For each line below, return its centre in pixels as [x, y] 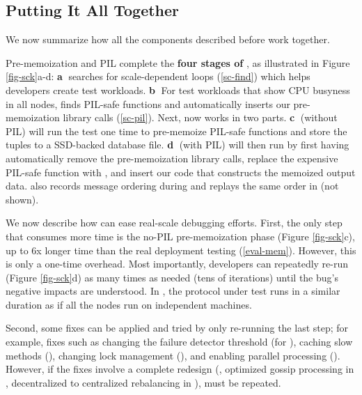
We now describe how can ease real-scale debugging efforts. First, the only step [174, 223]
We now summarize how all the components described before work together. [168, 39]
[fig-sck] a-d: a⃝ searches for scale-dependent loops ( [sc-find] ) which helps [158, 76]
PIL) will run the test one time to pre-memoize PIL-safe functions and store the [176, 131]
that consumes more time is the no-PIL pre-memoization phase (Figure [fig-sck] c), [180, 236]
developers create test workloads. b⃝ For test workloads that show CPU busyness [178, 90]
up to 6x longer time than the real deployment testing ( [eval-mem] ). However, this [181, 250]
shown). [22, 199]
